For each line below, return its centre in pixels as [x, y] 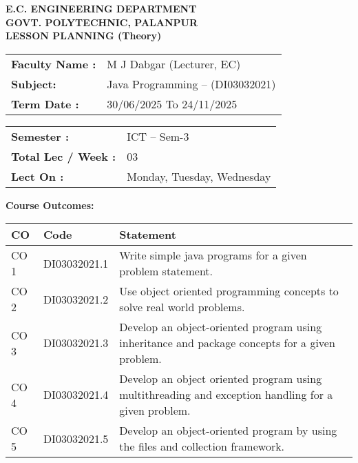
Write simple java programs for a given [213, 255]
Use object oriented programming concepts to [229, 291]
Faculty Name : [54, 63]
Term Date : [45, 104]
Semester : [40, 136]
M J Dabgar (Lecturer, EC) [174, 63]
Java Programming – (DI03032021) [191, 83]
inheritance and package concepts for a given [227, 343]
